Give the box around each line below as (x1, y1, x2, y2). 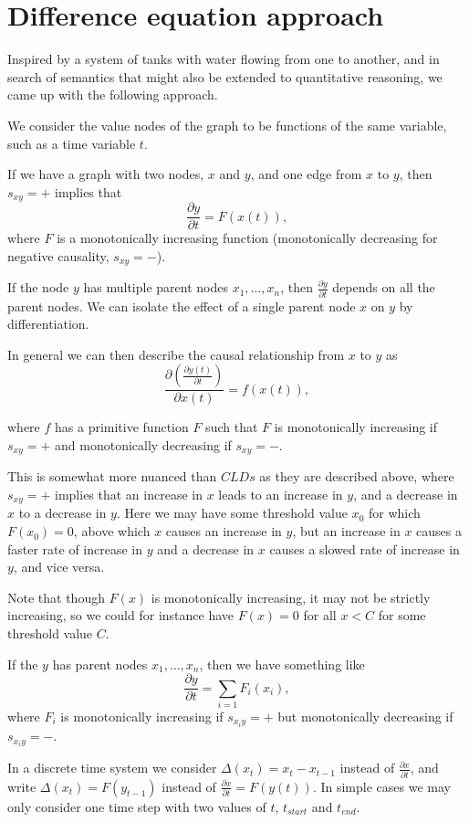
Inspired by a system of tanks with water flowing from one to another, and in (7, 49, 440, 68)
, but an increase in (292, 522, 401, 541)
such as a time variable (7, 133, 136, 153)
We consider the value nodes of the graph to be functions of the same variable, (7, 115, 447, 134)
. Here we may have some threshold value (116, 503, 348, 522)
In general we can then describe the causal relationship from (7, 344, 345, 364)
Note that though (7, 587, 105, 606)
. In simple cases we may (312, 776, 451, 796)
